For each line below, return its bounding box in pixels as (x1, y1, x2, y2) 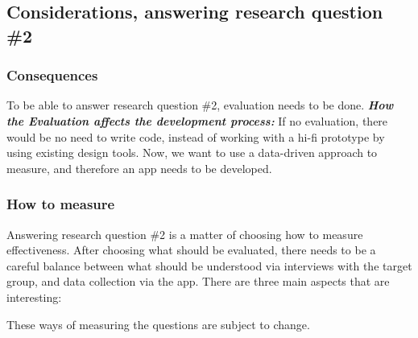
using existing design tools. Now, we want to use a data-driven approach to (6, 144, 378, 161)
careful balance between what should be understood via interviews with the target (6, 257, 412, 274)
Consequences (6, 65, 98, 85)
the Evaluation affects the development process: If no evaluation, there (6, 112, 388, 129)
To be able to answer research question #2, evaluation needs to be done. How (6, 97, 394, 113)
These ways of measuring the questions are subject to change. (6, 315, 310, 332)
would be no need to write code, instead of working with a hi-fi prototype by (6, 128, 385, 145)
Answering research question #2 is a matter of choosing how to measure (6, 225, 363, 242)
